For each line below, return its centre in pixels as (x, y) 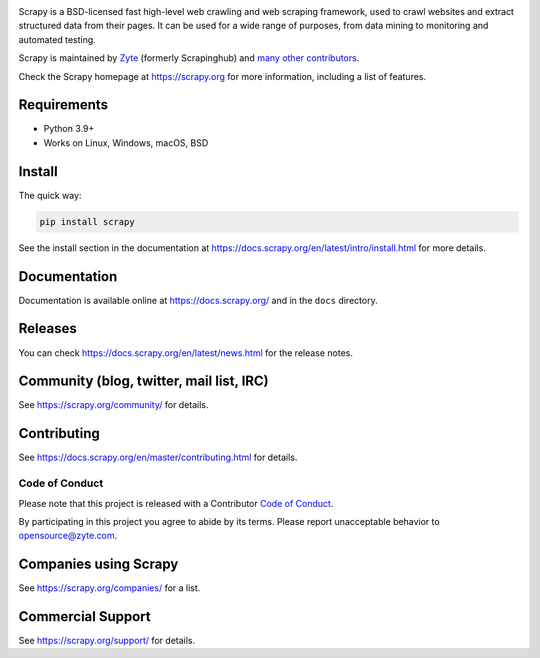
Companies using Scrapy (98, 564)
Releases (47, 328)
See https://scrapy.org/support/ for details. (107, 641)
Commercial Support (85, 616)
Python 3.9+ (69, 129)
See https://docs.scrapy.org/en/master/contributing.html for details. (158, 457)
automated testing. (57, 39)
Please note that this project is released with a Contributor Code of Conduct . (176, 503)
